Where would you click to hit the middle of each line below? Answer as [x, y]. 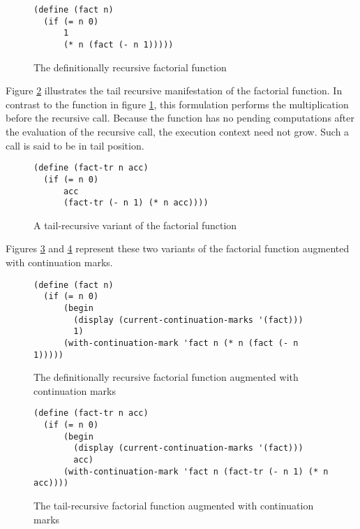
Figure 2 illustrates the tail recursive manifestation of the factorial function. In [174, 90]
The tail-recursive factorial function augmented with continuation [174, 505]
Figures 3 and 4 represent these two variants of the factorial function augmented [178, 248]
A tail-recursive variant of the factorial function [135, 225]
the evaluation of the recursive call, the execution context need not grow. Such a [178, 131]
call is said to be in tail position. [75, 145]
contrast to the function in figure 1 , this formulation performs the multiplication [177, 104]
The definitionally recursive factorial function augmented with [166, 377]
